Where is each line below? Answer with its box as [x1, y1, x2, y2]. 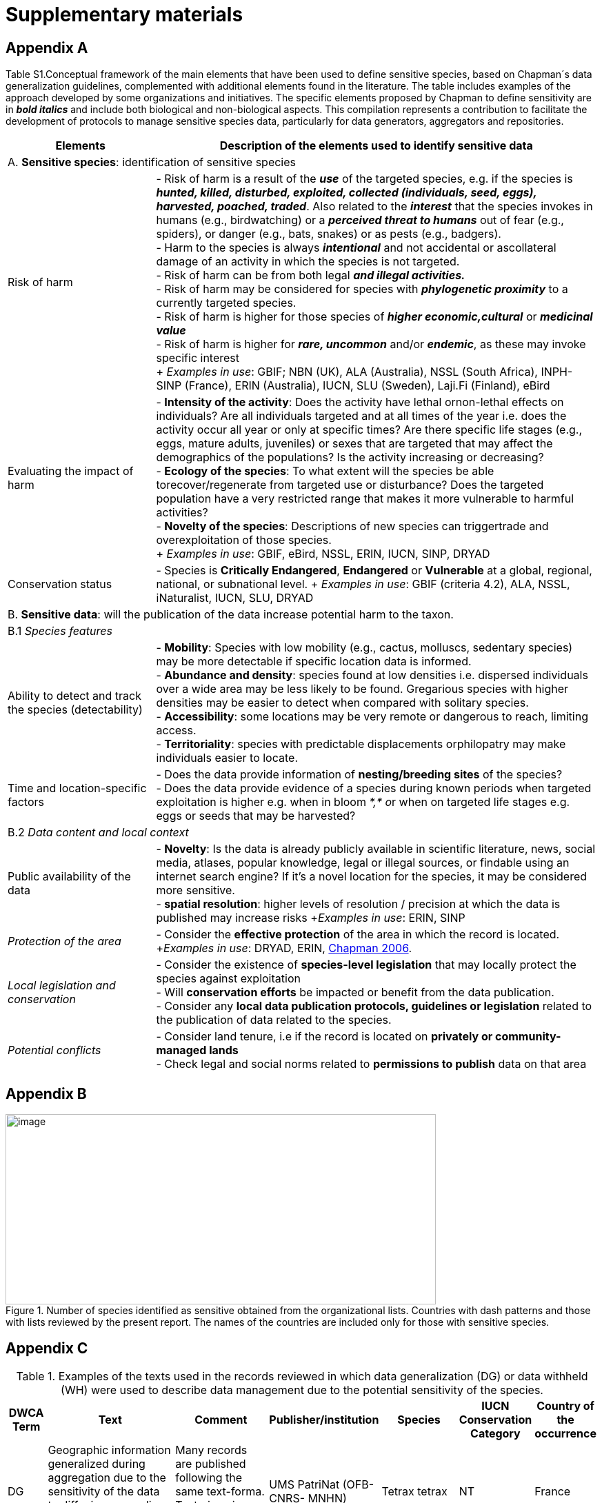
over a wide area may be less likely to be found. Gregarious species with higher [156, 682, 569, 696]
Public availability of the [8, 869, 131, 884]
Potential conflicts [8, 1043, 101, 1058]
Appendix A [6, 39, 88, 57]
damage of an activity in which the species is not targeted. [156, 254, 460, 269]
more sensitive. [156, 883, 235, 898]
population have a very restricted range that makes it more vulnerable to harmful [156, 492, 574, 506]
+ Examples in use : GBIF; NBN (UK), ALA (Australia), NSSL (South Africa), [156, 365, 538, 379]
